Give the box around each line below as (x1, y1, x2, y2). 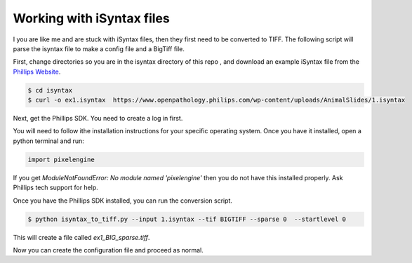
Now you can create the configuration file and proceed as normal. (13, 245, 204, 254)
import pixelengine (27, 155, 95, 163)
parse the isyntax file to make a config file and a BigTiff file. (13, 44, 185, 53)
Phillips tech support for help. (13, 183, 98, 192)
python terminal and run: (13, 137, 84, 145)
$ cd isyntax (27, 86, 73, 94)
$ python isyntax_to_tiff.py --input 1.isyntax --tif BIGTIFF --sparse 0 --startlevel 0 (27, 215, 347, 223)
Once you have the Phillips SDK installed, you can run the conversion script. (13, 196, 233, 205)
